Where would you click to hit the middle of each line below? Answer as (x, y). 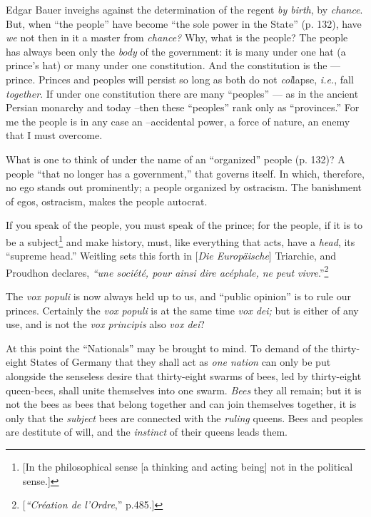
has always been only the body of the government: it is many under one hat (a (176, 51)
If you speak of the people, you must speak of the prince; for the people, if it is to (184, 225)
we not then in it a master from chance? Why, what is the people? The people (177, 37)
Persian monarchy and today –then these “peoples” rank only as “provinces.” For (183, 107)
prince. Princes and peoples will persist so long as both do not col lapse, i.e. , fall (180, 79)
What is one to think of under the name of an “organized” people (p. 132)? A (176, 159)
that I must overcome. (54, 135)
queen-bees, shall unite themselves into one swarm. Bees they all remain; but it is (184, 390)
